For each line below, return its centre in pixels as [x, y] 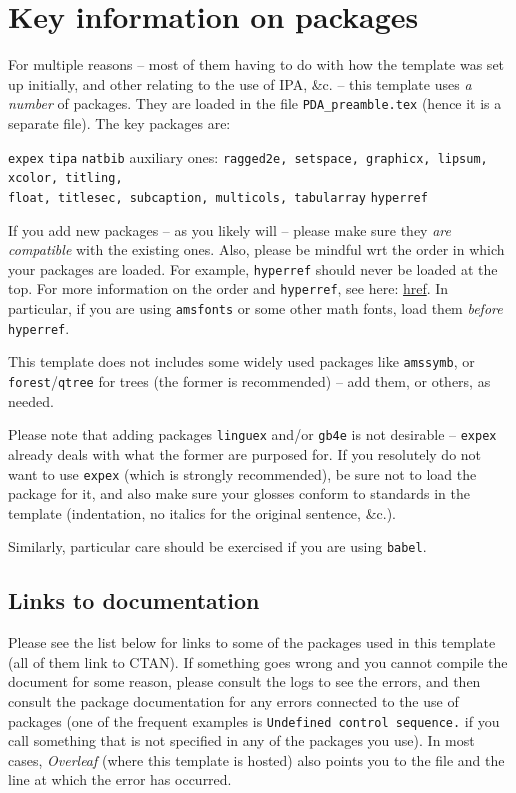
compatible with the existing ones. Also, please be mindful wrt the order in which [256, 249]
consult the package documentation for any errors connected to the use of [233, 700]
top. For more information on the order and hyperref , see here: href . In [228, 288]
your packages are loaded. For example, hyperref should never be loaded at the [253, 268]
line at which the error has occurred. [120, 779]
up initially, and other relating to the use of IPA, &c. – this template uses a [240, 83]
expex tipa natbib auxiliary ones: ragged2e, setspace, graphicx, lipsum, [248, 156]
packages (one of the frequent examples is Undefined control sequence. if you [254, 720]
